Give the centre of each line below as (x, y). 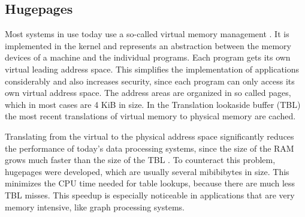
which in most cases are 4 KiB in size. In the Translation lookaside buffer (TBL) (153, 104)
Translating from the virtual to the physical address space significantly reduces (150, 136)
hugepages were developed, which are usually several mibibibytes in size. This (147, 171)
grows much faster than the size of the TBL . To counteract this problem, (140, 160)
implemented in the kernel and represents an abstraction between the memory (148, 45)
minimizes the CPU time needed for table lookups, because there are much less (150, 183)
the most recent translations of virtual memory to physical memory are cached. (150, 116)
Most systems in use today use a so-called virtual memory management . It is (147, 34)
